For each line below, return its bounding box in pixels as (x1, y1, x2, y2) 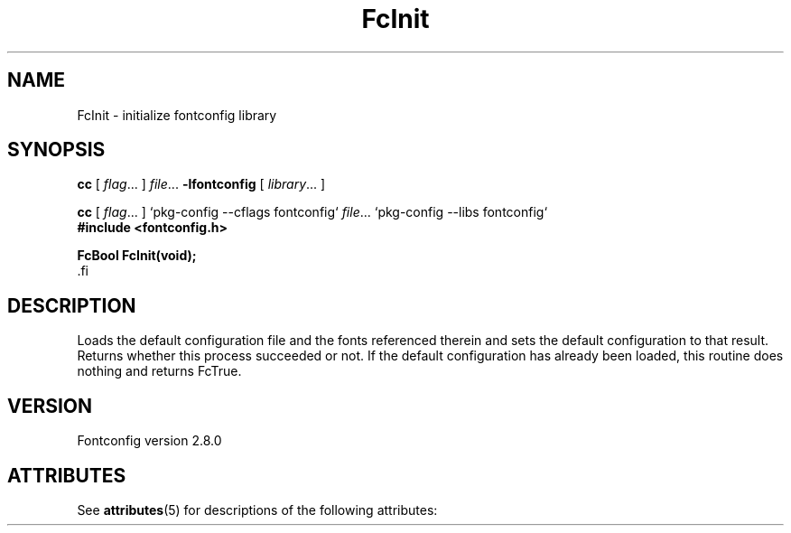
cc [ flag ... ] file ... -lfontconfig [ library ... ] (77, 176, 326, 192)
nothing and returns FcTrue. (77, 363, 242, 379)
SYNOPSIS (7, 138, 106, 162)
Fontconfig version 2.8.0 (77, 433, 222, 449)
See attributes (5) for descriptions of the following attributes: (77, 501, 438, 518)
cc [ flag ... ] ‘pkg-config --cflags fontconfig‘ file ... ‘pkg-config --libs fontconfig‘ (77, 204, 548, 220)
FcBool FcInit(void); (77, 248, 197, 264)
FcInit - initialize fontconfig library (77, 107, 277, 123)
